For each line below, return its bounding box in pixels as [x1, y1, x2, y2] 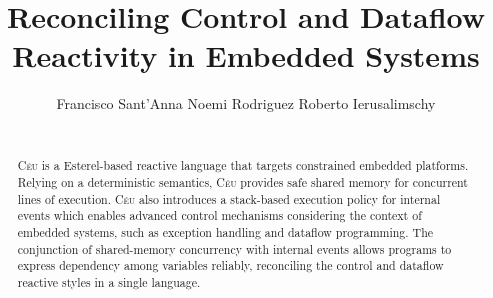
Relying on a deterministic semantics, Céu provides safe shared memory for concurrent [17, 173, 468, 190]
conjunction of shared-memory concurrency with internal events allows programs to [17, 240, 452, 257]
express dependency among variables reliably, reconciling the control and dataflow [17, 257, 444, 274]
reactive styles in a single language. [17, 273, 201, 290]
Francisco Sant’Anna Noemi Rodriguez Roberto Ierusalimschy [56, 93, 436, 114]
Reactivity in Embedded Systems [12, 35, 480, 76]
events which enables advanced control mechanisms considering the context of [17, 207, 422, 224]
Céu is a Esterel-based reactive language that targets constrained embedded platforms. [17, 157, 469, 174]
